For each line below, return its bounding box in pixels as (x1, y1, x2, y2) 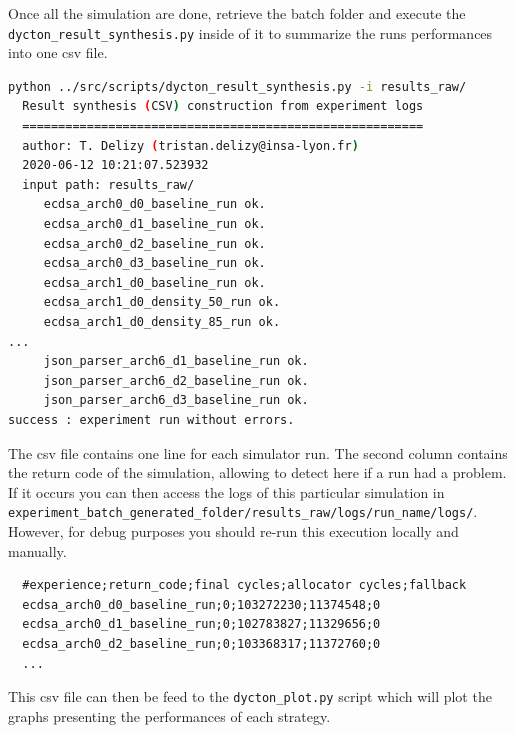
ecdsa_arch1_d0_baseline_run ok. (43, 275, 266, 290)
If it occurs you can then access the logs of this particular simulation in (8, 481, 445, 502)
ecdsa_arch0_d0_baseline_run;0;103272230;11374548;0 (22, 597, 381, 612)
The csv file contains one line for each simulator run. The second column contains (8, 442, 508, 463)
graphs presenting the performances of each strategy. (8, 705, 331, 726)
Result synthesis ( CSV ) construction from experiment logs (22, 99, 424, 114)
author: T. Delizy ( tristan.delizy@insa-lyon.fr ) (22, 138, 359, 153)
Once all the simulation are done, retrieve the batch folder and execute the (8, 3, 466, 23)
